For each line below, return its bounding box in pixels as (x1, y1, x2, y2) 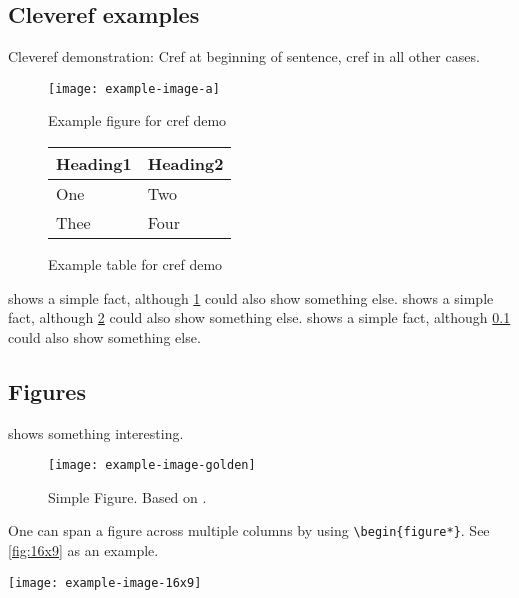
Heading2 (147, 152, 224, 176)
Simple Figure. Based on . (48, 486, 207, 507)
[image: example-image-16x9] (8, 575, 202, 590)
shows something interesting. (8, 422, 184, 443)
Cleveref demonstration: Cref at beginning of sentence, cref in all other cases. (8, 46, 480, 67)
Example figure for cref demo (48, 110, 227, 131)
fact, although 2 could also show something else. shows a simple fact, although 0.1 (8, 307, 511, 328)
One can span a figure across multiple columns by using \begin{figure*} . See (8, 520, 490, 541)
